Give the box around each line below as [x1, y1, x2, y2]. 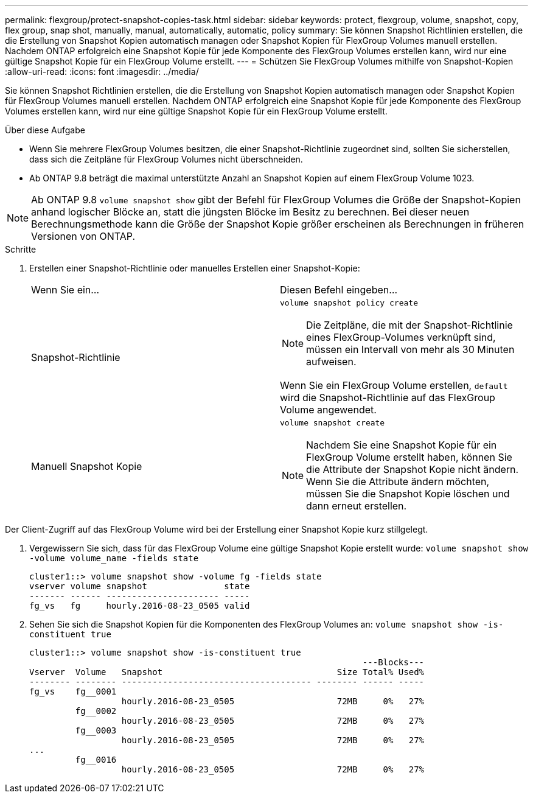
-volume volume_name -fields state [29, 553, 199, 563]
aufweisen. [306, 355, 357, 368]
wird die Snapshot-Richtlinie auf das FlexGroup [280, 391, 495, 404]
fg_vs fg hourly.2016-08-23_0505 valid [29, 601, 250, 611]
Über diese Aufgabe [5, 125, 85, 135]
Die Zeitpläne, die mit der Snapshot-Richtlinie [306, 319, 513, 331]
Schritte [5, 244, 37, 254]
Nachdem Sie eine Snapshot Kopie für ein [306, 439, 497, 451]
